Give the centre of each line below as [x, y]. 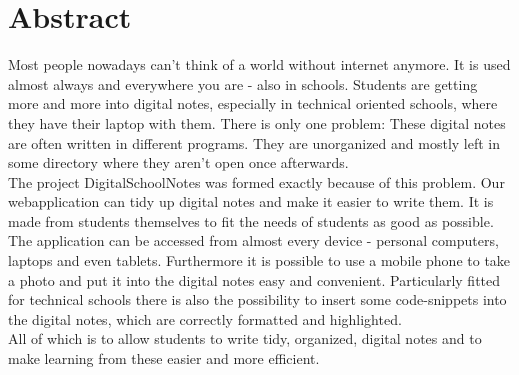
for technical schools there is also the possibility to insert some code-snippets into [257, 299]
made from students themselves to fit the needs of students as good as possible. [251, 220]
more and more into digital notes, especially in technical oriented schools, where [253, 103]
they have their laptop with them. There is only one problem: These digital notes [257, 122]
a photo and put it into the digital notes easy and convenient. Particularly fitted [254, 279]
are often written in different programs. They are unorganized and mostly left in [254, 142]
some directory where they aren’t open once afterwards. [178, 162]
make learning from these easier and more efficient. [164, 358]
